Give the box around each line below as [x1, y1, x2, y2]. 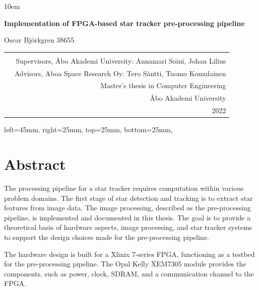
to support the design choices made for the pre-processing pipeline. [4, 231, 209, 242]
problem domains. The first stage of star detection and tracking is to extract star [4, 192, 253, 203]
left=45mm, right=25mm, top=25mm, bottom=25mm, [4, 124, 173, 135]
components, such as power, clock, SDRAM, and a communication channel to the [4, 268, 254, 278]
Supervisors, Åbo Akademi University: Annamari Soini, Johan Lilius [16, 55, 226, 66]
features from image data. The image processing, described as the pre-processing [4, 202, 251, 213]
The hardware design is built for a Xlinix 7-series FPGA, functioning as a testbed [4, 248, 255, 259]
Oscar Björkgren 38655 [4, 35, 74, 45]
